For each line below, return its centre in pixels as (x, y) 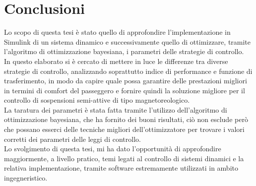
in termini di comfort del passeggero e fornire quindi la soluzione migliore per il (125, 90)
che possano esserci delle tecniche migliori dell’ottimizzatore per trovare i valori (124, 129)
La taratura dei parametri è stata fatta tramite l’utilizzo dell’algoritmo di (116, 109)
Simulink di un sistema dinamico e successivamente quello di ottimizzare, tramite (128, 41)
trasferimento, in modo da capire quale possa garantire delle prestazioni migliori (126, 81)
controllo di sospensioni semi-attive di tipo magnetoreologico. (97, 100)
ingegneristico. (26, 178)
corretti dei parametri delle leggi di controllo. (72, 139)
